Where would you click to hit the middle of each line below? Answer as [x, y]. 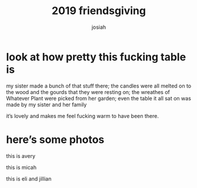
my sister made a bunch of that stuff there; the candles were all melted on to [99, 86]
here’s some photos [55, 140]
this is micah [21, 167]
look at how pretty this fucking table [96, 57]
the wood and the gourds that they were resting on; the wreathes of [88, 92]
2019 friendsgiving [99, 11]
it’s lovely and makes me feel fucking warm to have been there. [82, 116]
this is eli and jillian [29, 179]
